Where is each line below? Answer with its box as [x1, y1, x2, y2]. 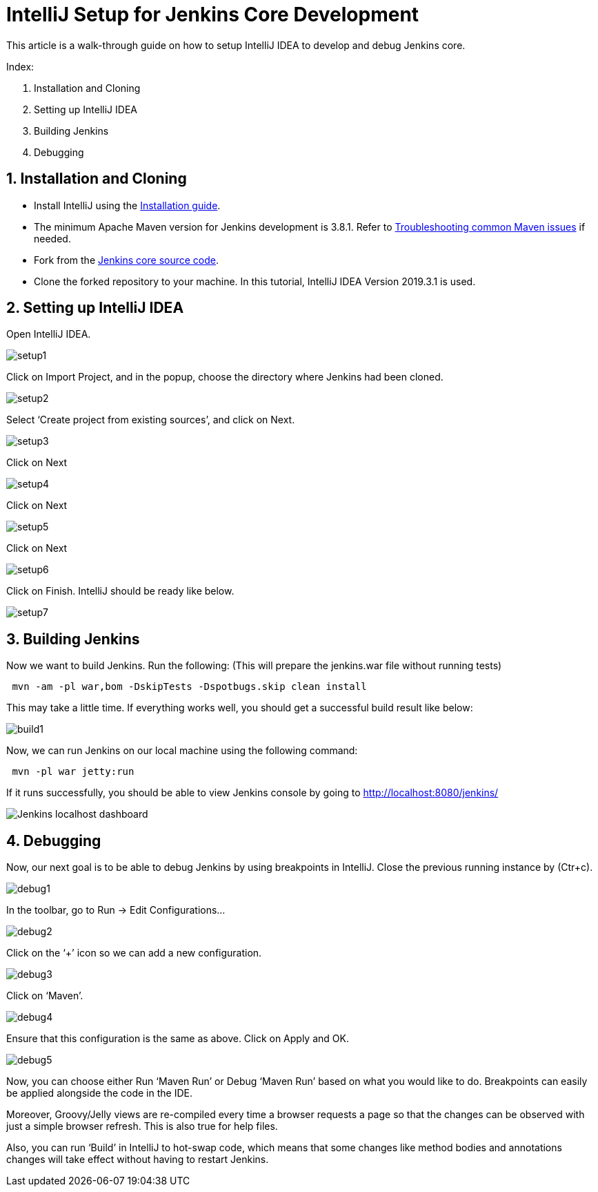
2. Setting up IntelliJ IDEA [6, 299, 184, 317]
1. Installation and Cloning [6, 170, 187, 188]
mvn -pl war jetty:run [12, 766, 134, 778]
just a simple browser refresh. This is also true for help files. [6, 1120, 278, 1133]
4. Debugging [6, 831, 101, 849]
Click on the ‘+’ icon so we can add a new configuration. [6, 947, 262, 959]
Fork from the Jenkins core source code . [34, 253, 219, 266]
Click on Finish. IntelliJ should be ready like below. [6, 585, 235, 597]
